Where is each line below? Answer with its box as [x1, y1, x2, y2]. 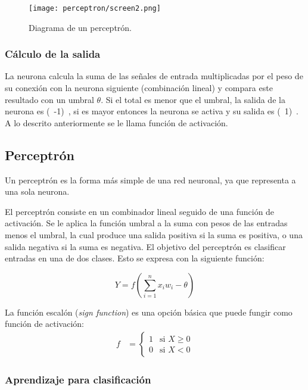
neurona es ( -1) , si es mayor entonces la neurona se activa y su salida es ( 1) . [5, 105, 298, 117]
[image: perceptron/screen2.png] [29, 4, 161, 13]
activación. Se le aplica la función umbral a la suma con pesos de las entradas [5, 217, 288, 229]
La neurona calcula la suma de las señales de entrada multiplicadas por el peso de [5, 70, 303, 82]
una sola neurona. [5, 185, 70, 198]
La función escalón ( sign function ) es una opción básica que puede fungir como [5, 305, 293, 318]
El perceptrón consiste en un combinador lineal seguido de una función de [5, 205, 275, 217]
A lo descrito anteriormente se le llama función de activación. [5, 116, 228, 129]
